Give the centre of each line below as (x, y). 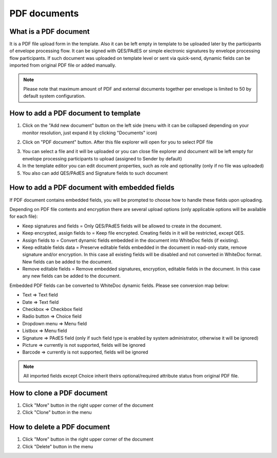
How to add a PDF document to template (75, 113)
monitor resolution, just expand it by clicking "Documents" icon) (90, 133)
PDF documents (44, 13)
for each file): (24, 216)
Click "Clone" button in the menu (57, 412)
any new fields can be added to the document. (72, 276)
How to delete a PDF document (60, 427)
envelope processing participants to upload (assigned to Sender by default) (102, 158)
